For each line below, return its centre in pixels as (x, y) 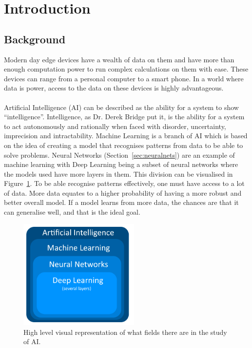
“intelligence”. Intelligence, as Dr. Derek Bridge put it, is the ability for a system (124, 117)
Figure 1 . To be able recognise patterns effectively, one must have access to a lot (124, 183)
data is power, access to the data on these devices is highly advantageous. (114, 88)
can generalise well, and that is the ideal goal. (72, 212)
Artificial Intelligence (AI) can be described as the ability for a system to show (121, 107)
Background (35, 39)
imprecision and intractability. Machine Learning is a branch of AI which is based (126, 136)
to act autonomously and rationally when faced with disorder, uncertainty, (115, 126)
